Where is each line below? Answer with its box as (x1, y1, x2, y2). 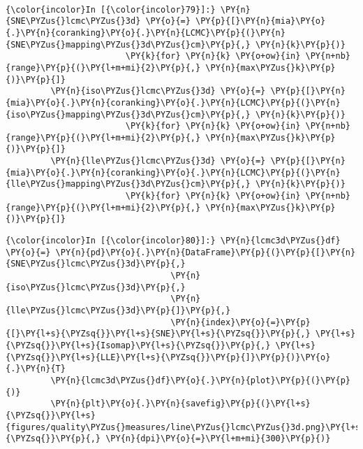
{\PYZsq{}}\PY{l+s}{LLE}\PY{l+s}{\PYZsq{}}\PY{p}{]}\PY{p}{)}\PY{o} (6, 352, 331, 362)
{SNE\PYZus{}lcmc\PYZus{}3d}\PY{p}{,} (6, 259, 186, 269)
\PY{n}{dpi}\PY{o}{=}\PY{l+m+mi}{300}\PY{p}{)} (105, 434, 331, 444)
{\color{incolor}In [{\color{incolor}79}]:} (6, 4, 216, 15)
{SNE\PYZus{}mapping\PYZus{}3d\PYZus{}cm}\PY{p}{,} (6, 39, 251, 50)
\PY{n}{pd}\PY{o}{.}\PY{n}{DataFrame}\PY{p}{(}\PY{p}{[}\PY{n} (55, 247, 356, 257)
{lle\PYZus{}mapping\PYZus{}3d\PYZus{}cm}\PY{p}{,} (6, 179, 251, 190)
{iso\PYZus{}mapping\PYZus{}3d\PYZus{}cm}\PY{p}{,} (6, 109, 251, 120)
